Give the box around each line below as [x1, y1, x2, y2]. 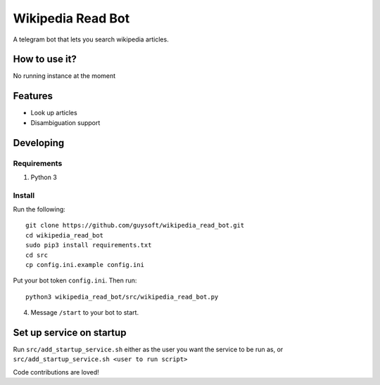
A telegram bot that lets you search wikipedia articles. [13, 35, 169, 44]
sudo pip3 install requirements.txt [25, 241, 152, 249]
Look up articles [30, 109, 77, 117]
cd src [25, 251, 49, 259]
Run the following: [13, 205, 66, 214]
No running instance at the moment [13, 72, 116, 80]
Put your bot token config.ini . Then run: [13, 276, 137, 285]
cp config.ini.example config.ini [25, 261, 144, 268]
